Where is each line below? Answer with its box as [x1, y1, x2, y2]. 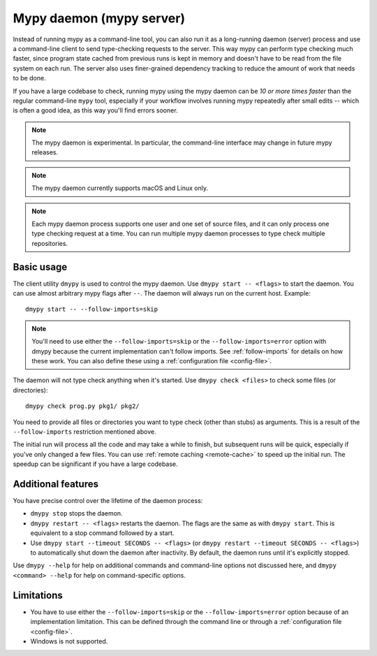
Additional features [13, 478, 99, 490]
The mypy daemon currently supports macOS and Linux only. [31, 184, 209, 192]
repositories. [31, 239, 68, 247]
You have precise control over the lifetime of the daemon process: [13, 497, 203, 505]
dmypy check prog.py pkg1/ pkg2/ [25, 402, 140, 410]
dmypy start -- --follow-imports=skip [25, 305, 158, 314]
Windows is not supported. [30, 636, 108, 646]
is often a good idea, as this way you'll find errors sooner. [13, 106, 178, 115]
